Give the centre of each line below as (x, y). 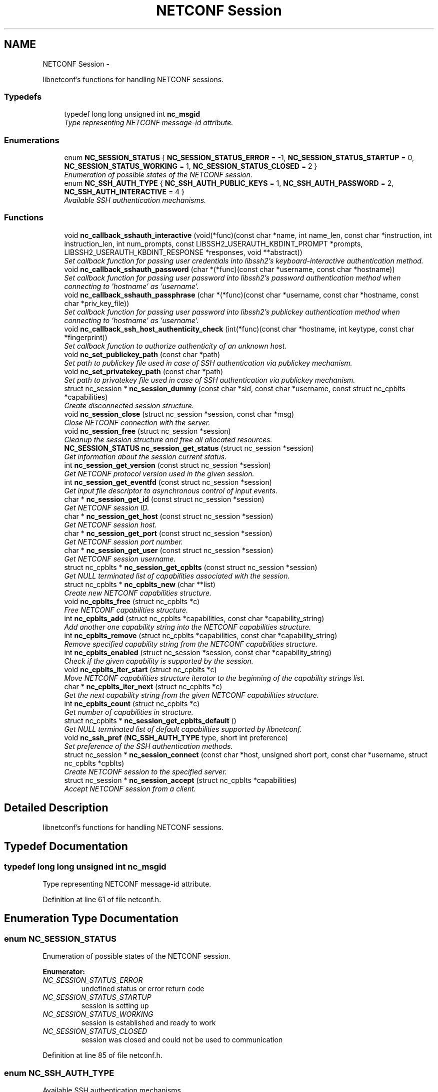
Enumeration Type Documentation (91, 919)
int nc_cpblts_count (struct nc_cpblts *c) (132, 703)
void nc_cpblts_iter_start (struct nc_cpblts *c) (140, 669)
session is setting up (115, 1006)
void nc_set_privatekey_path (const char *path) (144, 371)
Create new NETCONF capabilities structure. (138, 593)
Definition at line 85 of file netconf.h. (102, 1055)
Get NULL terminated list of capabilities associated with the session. (177, 576)
